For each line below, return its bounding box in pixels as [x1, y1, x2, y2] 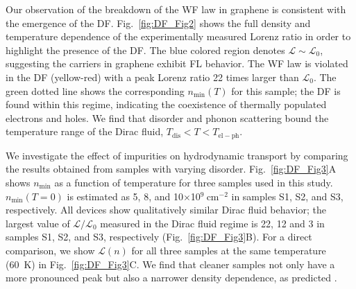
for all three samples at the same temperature [131, 243, 326, 257]
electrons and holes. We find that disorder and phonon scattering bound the [6, 110, 329, 125]
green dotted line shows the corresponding [6, 83, 185, 98]
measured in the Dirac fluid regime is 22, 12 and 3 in [100, 216, 325, 230]
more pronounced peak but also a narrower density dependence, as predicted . [6, 270, 337, 285]
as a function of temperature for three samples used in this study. [54, 175, 333, 189]
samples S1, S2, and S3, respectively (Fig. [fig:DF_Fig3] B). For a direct [6, 229, 312, 244]
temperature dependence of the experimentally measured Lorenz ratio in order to [6, 29, 351, 44]
